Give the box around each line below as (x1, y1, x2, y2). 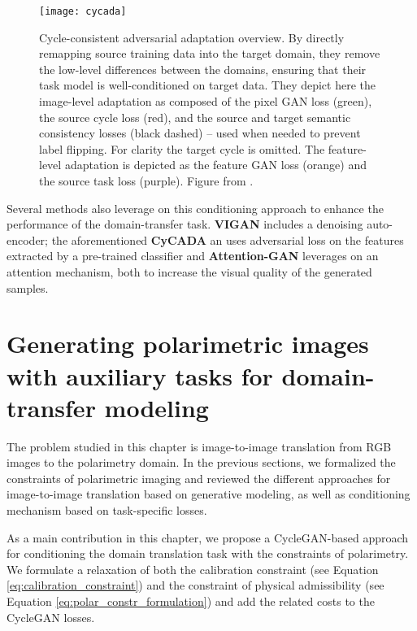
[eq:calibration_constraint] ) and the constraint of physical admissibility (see (7, 577, 384, 594)
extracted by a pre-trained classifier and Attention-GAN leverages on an (7, 247, 379, 264)
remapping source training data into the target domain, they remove (39, 45, 380, 62)
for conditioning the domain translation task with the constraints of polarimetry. (7, 545, 409, 562)
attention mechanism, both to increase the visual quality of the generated (7, 263, 372, 280)
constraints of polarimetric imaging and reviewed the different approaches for (7, 469, 391, 486)
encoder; (7, 231, 48, 248)
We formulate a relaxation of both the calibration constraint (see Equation (7, 560, 379, 577)
